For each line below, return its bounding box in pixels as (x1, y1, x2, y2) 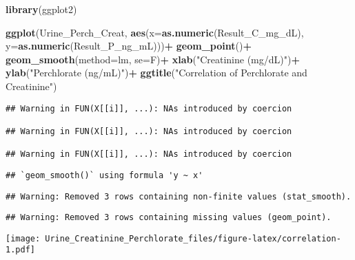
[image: (6, 233, 41, 243)
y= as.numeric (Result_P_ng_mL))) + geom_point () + (6, 39, 252, 53)
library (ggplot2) (6, 2, 77, 16)
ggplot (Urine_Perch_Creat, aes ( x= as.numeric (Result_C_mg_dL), (6, 25, 304, 39)
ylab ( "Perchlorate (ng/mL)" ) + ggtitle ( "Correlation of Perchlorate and (6, 65, 307, 80)
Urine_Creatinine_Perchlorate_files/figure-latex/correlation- (45, 233, 341, 243)
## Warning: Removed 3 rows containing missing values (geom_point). (6, 213, 332, 223)
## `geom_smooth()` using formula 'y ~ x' (6, 170, 203, 180)
